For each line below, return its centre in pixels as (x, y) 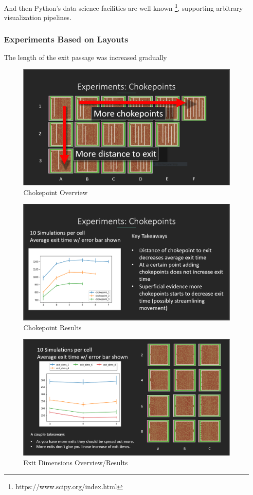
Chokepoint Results (53, 327)
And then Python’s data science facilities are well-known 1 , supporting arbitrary (124, 7)
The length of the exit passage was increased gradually (85, 57)
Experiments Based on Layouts (66, 39)
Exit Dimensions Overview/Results (76, 462)
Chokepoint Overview (55, 192)
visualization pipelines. (38, 17)
